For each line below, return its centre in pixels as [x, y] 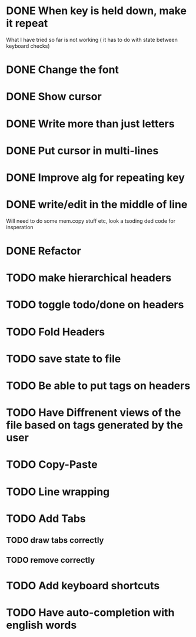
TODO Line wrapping [58, 492]
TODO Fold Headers [56, 332]
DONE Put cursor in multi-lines [82, 151]
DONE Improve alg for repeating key [96, 177]
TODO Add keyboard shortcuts [83, 585]
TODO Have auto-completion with [90, 613]
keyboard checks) [28, 46]
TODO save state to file [64, 359]
